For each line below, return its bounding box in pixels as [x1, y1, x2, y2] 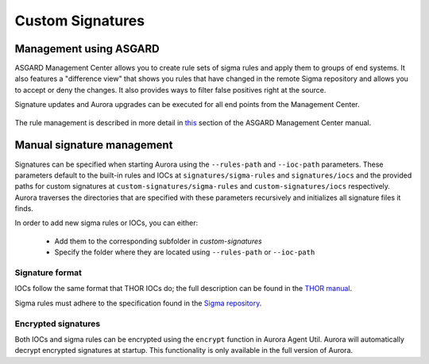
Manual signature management [14, 139, 173, 152]
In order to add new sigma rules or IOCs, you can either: [14, 218, 199, 228]
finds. [14, 204, 33, 213]
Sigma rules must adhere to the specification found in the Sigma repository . [14, 298, 262, 308]
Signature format [14, 267, 83, 278]
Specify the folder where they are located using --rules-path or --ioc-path [54, 247, 315, 257]
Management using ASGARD [14, 42, 160, 56]
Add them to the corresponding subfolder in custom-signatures [54, 236, 262, 246]
